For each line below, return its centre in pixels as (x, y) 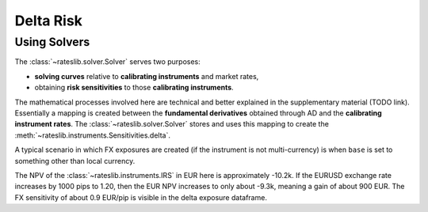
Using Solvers (52, 42)
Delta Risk (49, 21)
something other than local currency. (75, 161)
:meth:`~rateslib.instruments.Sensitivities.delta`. (92, 135)
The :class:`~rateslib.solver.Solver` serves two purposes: (108, 62)
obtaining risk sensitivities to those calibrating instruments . (134, 88)
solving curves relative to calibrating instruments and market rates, (147, 76)
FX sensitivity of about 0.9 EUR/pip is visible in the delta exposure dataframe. (141, 197)
